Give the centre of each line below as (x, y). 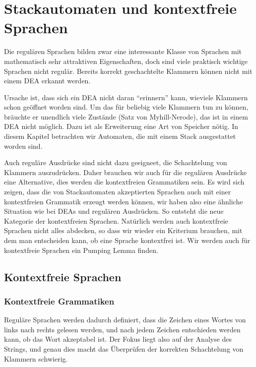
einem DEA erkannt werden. (47, 81)
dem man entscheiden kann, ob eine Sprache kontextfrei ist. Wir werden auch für (127, 240)
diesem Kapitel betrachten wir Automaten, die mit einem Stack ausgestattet (120, 136)
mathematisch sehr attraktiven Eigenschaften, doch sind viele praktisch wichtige (126, 61)
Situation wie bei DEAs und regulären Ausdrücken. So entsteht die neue (114, 211)
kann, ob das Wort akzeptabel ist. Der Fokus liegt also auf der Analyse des (118, 339)
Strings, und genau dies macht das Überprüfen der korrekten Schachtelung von (124, 348)
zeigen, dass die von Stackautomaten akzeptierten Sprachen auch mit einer (118, 192)
